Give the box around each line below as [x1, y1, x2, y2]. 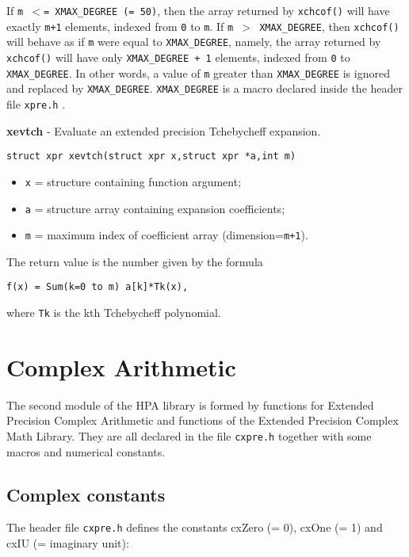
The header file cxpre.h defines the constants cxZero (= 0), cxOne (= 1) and [6, 519, 383, 536]
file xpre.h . [6, 95, 66, 112]
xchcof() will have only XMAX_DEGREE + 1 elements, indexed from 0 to [6, 48, 350, 65]
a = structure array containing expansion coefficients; [25, 200, 285, 216]
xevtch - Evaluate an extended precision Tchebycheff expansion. [6, 122, 321, 139]
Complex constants [6, 482, 166, 506]
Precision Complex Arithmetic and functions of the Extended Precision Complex [6, 412, 399, 429]
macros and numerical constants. [6, 443, 166, 460]
